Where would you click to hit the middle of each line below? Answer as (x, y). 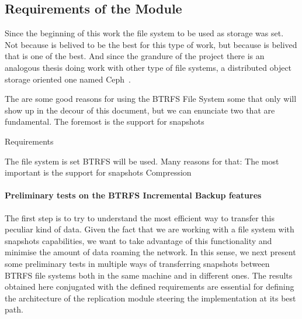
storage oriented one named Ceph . (68, 79)
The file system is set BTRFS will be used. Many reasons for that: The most (142, 161)
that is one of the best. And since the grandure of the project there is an (135, 56)
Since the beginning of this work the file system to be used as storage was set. (144, 33)
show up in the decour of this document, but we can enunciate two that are (140, 110)
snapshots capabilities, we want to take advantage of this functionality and (138, 240)
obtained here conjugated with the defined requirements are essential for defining (150, 287)
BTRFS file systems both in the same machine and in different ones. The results (149, 275)
